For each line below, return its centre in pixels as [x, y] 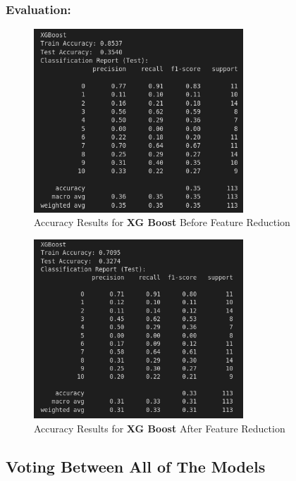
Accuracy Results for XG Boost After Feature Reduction [160, 429]
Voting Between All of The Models [136, 467]
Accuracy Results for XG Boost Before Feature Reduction [162, 222]
